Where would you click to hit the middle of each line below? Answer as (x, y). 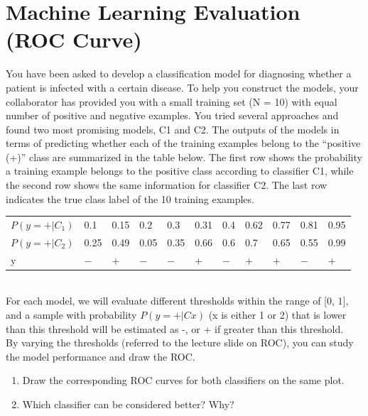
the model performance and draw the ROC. (101, 356)
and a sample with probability (71, 314)
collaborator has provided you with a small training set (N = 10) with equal (172, 101)
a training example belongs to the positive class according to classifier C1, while (180, 171)
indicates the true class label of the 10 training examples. (130, 198)
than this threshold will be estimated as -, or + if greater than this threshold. (175, 328)
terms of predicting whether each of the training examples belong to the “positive (183, 143)
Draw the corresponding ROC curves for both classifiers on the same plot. (183, 380)
